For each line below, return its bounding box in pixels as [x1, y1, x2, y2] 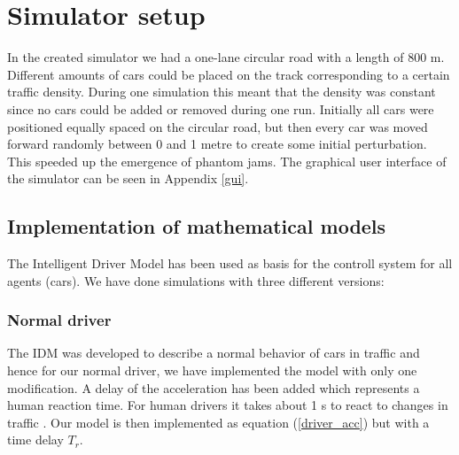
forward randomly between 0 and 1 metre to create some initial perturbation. [7, 135, 427, 153]
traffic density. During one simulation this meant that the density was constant [7, 82, 436, 101]
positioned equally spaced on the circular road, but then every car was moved [7, 117, 428, 135]
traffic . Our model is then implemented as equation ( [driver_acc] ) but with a [7, 413, 430, 431]
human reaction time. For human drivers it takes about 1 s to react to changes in [7, 396, 448, 414]
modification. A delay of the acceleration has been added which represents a [7, 378, 420, 397]
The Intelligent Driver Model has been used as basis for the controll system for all [7, 254, 453, 273]
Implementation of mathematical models [7, 212, 386, 240]
